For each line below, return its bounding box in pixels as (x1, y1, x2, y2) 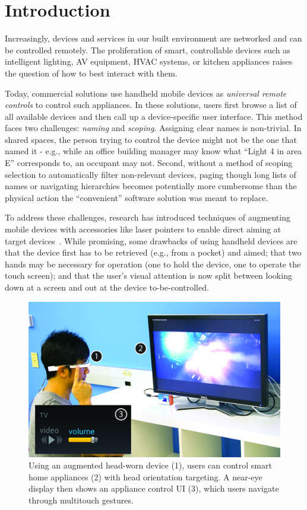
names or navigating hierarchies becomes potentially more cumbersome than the (5, 180, 297, 192)
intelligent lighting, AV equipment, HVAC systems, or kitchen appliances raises (5, 55, 293, 68)
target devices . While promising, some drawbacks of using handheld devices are (5, 234, 297, 247)
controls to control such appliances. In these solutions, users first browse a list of (5, 98, 297, 111)
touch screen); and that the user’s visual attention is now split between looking (5, 269, 292, 282)
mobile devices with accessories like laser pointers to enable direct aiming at (5, 223, 281, 235)
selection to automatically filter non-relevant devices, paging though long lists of (5, 168, 296, 180)
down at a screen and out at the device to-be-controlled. (5, 281, 209, 293)
